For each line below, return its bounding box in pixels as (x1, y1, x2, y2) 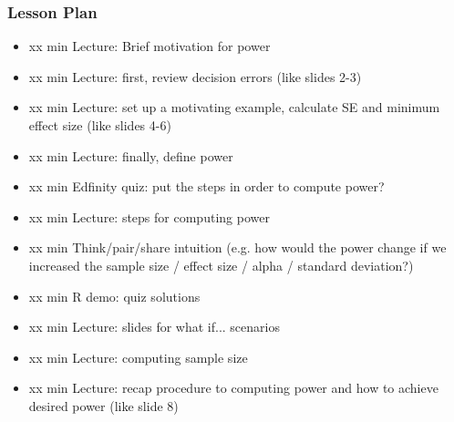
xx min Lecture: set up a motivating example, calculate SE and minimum (28, 98, 440, 117)
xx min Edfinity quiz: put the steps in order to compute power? (28, 177, 385, 196)
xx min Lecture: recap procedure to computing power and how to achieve (28, 378, 439, 397)
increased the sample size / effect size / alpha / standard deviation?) (28, 255, 414, 274)
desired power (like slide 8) (28, 396, 179, 415)
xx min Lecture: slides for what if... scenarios (28, 317, 280, 336)
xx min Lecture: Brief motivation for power (28, 36, 271, 56)
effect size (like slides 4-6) (28, 116, 171, 134)
